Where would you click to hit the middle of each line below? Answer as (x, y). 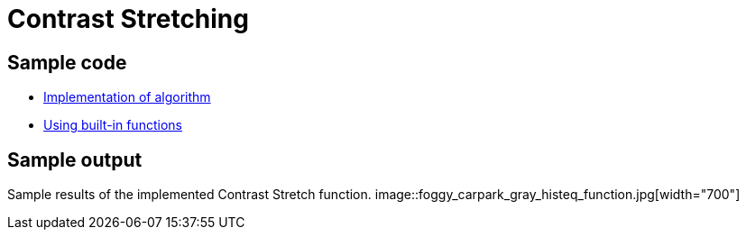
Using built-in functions (113, 125)
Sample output (75, 160)
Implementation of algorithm (127, 97)
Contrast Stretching (128, 19)
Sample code (67, 62)
